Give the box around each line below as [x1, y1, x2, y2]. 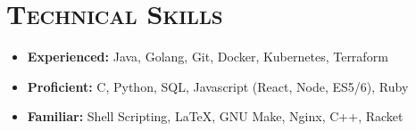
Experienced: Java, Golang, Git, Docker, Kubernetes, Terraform [27, 47, 388, 66]
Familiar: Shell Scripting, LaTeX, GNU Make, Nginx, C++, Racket [27, 107, 404, 126]
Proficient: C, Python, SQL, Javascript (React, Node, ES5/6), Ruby [27, 77, 409, 95]
